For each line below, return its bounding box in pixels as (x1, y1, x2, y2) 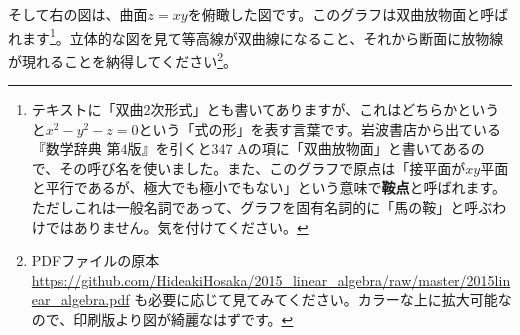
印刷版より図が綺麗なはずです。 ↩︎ (73, 309, 294, 330)
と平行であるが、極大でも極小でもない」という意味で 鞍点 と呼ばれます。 (31, 177, 506, 198)
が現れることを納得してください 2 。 (8, 47, 238, 71)
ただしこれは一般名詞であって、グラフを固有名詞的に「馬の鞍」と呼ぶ (31, 197, 493, 218)
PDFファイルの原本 (31, 250, 160, 271)
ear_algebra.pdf (31, 289, 130, 310)
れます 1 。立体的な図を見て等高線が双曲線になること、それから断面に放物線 (8, 24, 504, 48)
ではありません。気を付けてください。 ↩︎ (45, 216, 309, 237)
